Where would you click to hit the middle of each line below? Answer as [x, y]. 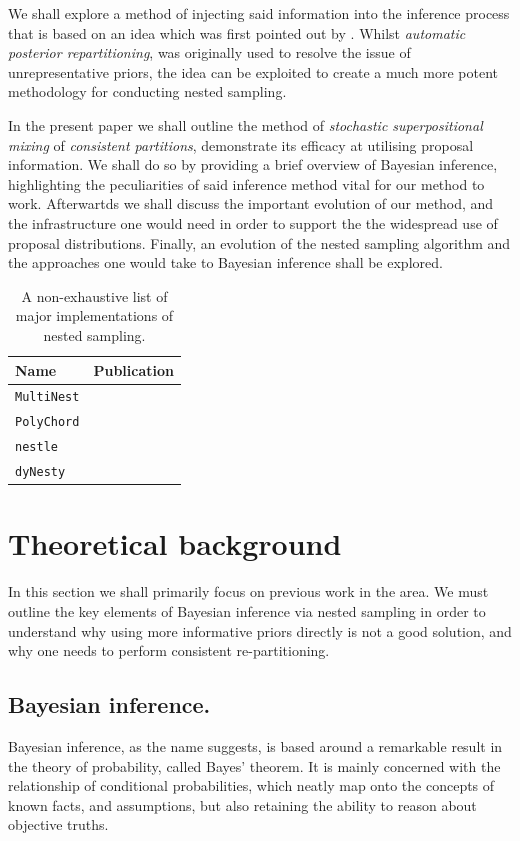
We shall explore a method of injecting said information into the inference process [259, 13]
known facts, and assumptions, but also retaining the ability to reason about [242, 804]
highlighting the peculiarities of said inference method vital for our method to [246, 183]
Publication [133, 369]
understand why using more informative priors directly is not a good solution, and [260, 630]
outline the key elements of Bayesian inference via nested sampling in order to [247, 610]
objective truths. [58, 824]
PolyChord [47, 422]
